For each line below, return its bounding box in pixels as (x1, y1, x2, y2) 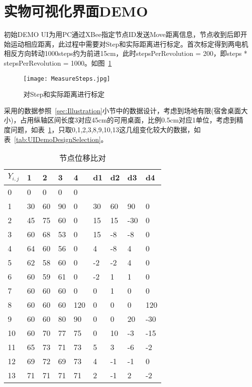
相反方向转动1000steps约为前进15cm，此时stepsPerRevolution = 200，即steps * (4, 48, 248, 58)
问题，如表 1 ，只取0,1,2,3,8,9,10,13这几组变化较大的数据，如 (10, 124, 201, 134)
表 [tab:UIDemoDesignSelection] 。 (4, 134, 108, 144)
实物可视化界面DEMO (4, 1, 148, 21)
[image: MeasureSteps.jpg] (23, 75, 110, 82)
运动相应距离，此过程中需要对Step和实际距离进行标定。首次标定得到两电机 (10, 38, 249, 49)
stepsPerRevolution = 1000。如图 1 (4, 57, 112, 68)
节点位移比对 (59, 152, 106, 164)
